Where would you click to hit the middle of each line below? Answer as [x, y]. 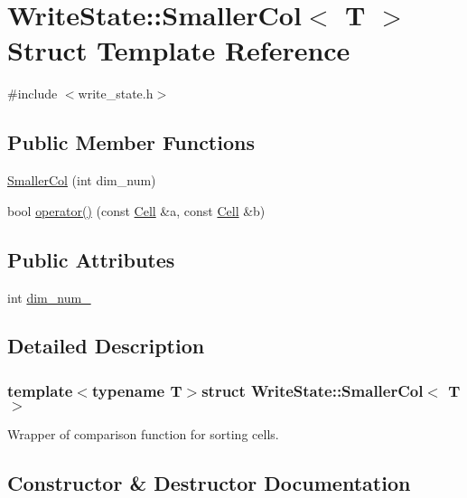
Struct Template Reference [179, 50]
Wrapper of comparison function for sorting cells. [143, 434]
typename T [137, 390]
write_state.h [116, 94]
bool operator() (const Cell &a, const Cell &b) [136, 210]
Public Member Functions [131, 142]
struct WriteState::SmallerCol [313, 390]
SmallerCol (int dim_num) [82, 180]
